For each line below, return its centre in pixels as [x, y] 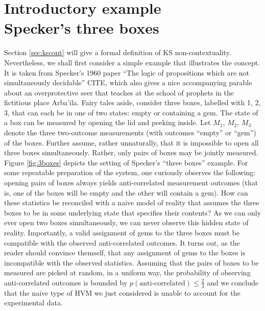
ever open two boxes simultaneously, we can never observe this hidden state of [126, 222]
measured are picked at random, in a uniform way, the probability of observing [127, 272]
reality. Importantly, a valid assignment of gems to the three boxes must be [122, 232]
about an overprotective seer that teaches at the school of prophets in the [119, 92]
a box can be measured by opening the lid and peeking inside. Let [107, 122]
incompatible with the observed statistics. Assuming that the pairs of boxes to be [131, 262]
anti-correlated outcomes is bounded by [66, 282]
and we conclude [233, 282]
